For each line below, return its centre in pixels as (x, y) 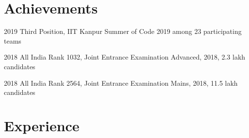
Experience (42, 125)
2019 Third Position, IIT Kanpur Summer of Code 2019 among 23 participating (123, 31)
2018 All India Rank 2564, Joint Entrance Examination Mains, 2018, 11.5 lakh (121, 83)
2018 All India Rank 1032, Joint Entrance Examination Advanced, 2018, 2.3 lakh (125, 57)
